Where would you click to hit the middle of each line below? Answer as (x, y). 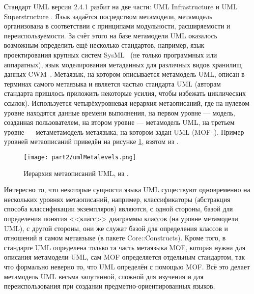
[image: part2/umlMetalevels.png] (80, 157)
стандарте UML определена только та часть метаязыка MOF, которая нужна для (125, 247)
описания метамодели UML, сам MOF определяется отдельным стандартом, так (125, 257)
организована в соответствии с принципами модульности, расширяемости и (117, 26)
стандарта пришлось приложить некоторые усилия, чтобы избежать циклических (125, 93)
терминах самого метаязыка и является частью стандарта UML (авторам (113, 83)
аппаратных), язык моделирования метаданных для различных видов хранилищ (123, 64)
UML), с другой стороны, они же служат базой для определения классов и (116, 228)
